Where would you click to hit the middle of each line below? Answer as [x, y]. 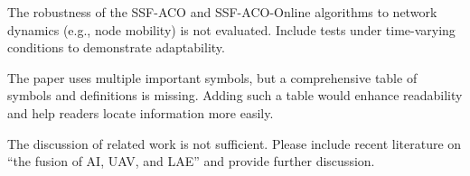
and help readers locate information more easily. [141, 112]
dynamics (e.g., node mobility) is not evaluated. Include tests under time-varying [231, 29]
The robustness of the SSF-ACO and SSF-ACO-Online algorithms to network [222, 12]
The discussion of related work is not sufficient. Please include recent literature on [235, 143]
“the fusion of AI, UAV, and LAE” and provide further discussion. [191, 161]
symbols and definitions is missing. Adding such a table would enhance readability [235, 95]
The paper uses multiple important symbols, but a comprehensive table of [212, 77]
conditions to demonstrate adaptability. [116, 47]
